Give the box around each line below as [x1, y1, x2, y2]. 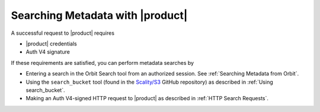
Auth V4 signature [25, 48, 71, 55]
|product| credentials [25, 40, 77, 47]
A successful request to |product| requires [11, 29, 115, 37]
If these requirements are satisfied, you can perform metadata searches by [11, 59, 194, 66]
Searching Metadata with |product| [11, 9, 188, 22]
